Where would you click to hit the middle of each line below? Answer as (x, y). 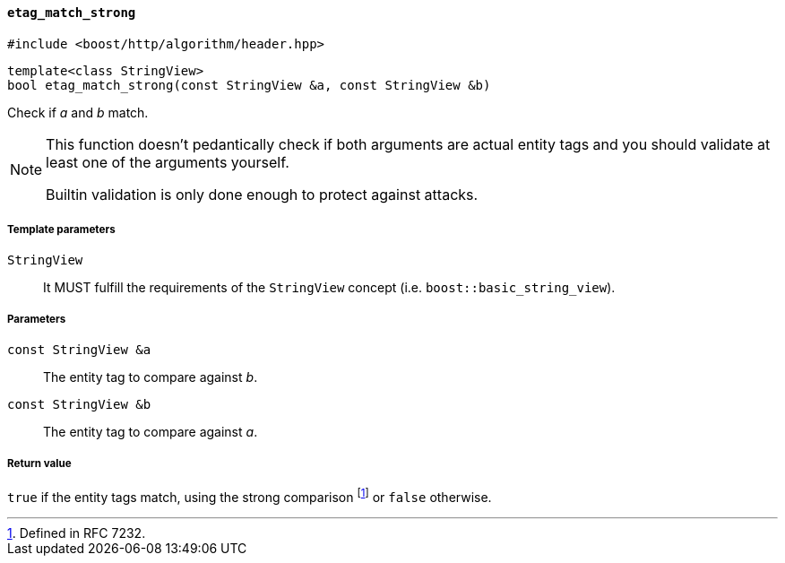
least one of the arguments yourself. (168, 162)
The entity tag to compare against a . (151, 432)
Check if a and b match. (78, 112)
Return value (39, 463)
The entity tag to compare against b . (151, 377)
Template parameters (61, 230)
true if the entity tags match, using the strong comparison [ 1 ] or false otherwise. (250, 495)
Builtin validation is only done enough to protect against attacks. (262, 194)
